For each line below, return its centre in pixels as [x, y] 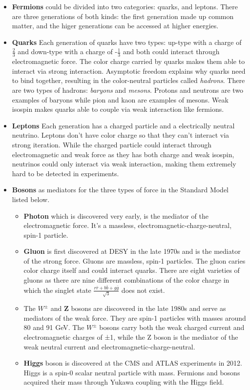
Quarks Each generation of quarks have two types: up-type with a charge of [127, 42]
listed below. [31, 199]
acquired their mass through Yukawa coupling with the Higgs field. [124, 382]
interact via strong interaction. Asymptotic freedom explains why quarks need [129, 71]
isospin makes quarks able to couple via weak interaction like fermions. [118, 109]
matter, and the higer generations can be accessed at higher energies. [115, 26]
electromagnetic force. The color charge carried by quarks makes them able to [128, 61]
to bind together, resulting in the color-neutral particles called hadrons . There [128, 80]
